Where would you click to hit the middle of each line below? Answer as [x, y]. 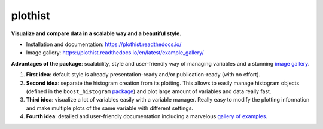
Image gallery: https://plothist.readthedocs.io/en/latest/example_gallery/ [115, 53]
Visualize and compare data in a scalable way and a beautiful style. [96, 33]
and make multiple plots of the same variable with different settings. [110, 108]
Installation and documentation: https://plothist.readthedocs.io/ [104, 44]
